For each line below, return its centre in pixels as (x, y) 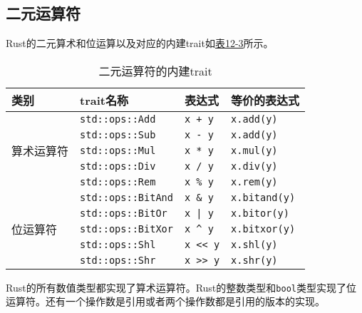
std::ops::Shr (118, 260)
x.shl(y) (254, 244)
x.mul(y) (254, 150)
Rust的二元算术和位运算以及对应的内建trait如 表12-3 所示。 (140, 43)
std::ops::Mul (118, 150)
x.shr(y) (254, 260)
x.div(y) (254, 166)
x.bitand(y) (263, 197)
